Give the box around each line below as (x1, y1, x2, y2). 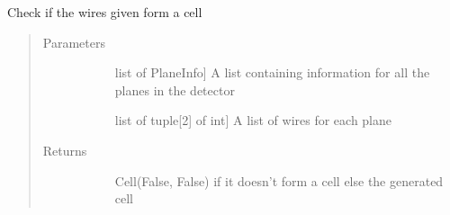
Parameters (42, 32, 105, 51)
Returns (42, 140, 87, 159)
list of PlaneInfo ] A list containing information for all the (114, 63, 430, 82)
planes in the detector (114, 80, 235, 99)
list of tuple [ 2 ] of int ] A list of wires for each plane (114, 111, 391, 130)
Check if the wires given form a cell (7, 3, 202, 21)
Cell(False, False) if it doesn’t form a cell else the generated (114, 171, 444, 190)
